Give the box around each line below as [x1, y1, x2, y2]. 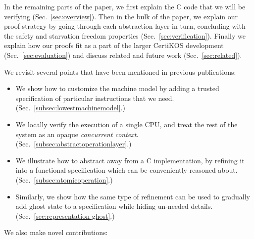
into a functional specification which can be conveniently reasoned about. [15, 165, 238, 175]
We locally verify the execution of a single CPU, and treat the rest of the [15, 119, 238, 129]
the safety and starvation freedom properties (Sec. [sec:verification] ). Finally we [4, 30, 246, 41]
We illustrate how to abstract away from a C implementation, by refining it [15, 155, 245, 165]
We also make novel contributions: [4, 227, 108, 238]
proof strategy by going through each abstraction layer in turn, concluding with [4, 21, 246, 31]
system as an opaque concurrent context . [15, 129, 139, 139]
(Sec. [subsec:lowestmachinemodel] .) [15, 102, 125, 113]
